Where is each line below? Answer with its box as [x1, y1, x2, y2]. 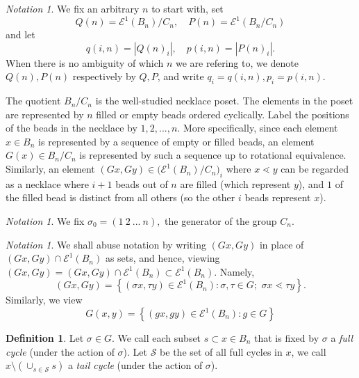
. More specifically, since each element [177, 120, 338, 135]
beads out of [115, 176, 168, 191]
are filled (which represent [180, 176, 291, 191]
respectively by [72, 69, 136, 84]
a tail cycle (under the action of [67, 358, 203, 372]
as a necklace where [6, 176, 89, 191]
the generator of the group [165, 214, 277, 228]
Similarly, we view [6, 292, 83, 307]
